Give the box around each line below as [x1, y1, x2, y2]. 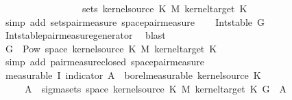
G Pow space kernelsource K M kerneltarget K [5, 41, 217, 55]
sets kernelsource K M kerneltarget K [82, 1, 247, 15]
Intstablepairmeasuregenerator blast [5, 28, 166, 42]
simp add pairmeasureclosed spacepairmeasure [5, 54, 204, 69]
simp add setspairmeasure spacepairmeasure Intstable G [5, 14, 265, 29]
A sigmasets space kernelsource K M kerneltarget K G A [24, 81, 287, 95]
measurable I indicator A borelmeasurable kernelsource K [5, 67, 261, 82]
